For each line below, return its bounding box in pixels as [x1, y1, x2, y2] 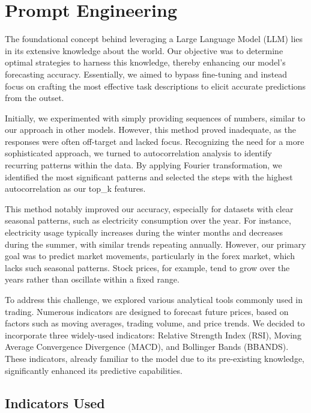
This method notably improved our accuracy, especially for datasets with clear [5, 202, 294, 215]
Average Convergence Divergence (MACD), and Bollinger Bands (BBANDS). [5, 340, 289, 353]
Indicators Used [5, 393, 105, 412]
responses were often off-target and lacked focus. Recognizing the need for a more [5, 135, 304, 147]
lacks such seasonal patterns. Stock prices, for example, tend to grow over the [5, 261, 290, 274]
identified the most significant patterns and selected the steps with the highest [5, 170, 293, 183]
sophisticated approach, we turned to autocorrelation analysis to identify [5, 147, 273, 159]
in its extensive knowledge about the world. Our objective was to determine [5, 44, 283, 57]
